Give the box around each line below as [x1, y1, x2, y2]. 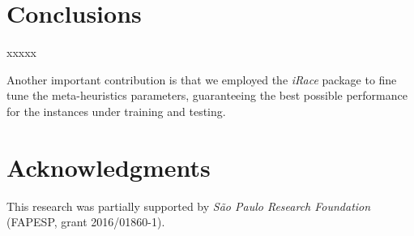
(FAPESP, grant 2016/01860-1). [6, 213, 165, 230]
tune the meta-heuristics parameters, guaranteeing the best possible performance [6, 87, 408, 104]
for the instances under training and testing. [6, 102, 226, 119]
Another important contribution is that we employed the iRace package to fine [6, 71, 397, 88]
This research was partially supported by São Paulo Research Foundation [6, 197, 371, 214]
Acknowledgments [6, 150, 211, 183]
